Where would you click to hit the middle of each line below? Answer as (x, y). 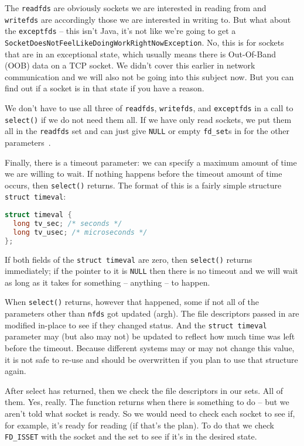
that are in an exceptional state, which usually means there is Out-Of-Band (140, 54)
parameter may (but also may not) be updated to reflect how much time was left (150, 336)
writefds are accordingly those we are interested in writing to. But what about (148, 19)
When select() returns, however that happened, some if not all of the (132, 302)
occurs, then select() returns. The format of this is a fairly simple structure (143, 185)
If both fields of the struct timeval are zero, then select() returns (129, 259)
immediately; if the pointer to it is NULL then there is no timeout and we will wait (151, 271)
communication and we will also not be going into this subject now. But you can (149, 76)
